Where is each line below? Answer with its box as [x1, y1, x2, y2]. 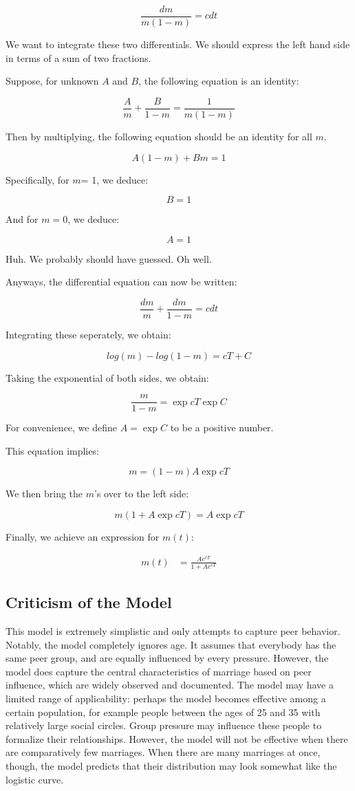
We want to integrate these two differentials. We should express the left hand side [6, 37, 350, 52]
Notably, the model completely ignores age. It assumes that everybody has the [6, 637, 336, 651]
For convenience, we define [6, 420, 117, 435]
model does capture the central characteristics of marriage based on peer [6, 664, 312, 678]
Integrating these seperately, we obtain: [6, 327, 171, 341]
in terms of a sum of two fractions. [6, 50, 151, 65]
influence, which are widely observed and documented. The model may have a [6, 678, 334, 692]
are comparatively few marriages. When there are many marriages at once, [6, 745, 321, 759]
